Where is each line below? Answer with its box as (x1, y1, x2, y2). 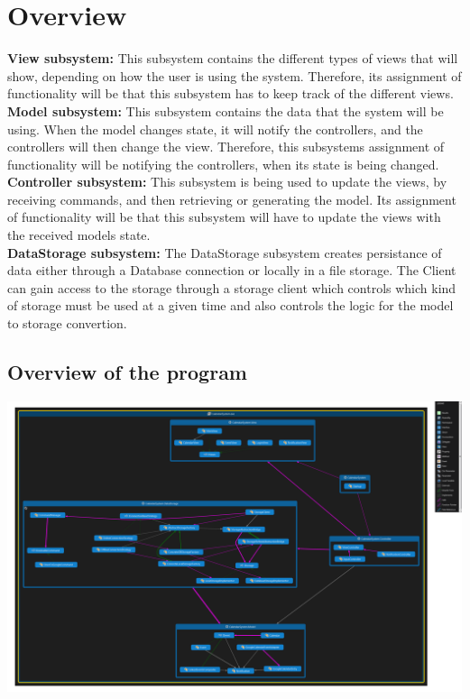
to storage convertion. (7, 314, 127, 333)
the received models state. (7, 225, 151, 244)
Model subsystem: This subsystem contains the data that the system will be (7, 101, 444, 120)
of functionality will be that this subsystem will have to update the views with (7, 207, 441, 226)
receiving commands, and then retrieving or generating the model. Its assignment (7, 189, 456, 208)
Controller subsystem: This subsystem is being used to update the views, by (7, 172, 447, 191)
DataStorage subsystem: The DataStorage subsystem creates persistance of (7, 243, 442, 262)
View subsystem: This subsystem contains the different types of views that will (7, 49, 458, 68)
